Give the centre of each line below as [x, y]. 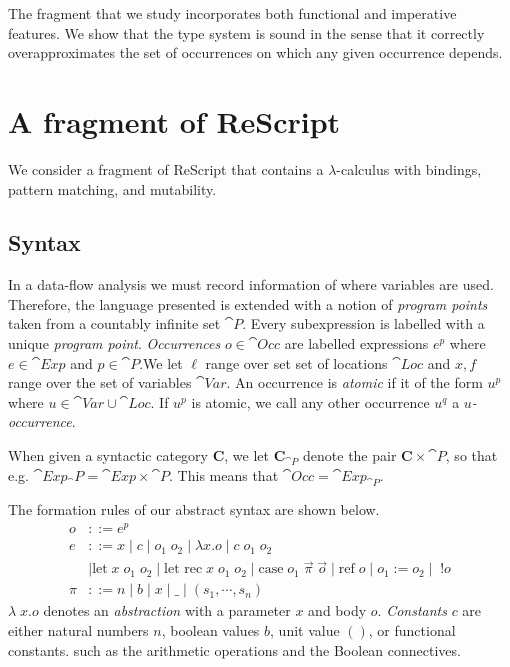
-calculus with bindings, [409, 168]
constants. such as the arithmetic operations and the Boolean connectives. [234, 649]
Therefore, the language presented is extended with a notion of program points [248, 303]
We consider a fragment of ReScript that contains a [166, 168]
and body [337, 610]
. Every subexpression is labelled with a [363, 323]
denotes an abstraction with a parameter [167, 610]
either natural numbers [78, 630]
